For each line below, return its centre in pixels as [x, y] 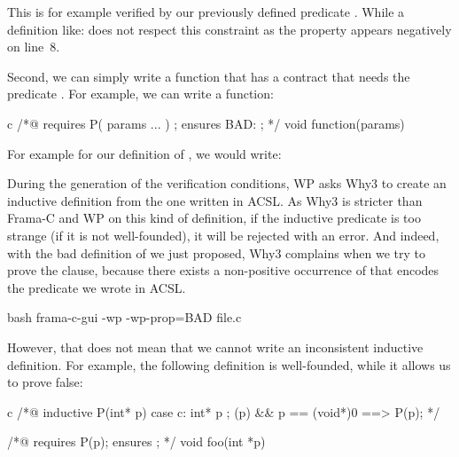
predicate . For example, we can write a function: [140, 94]
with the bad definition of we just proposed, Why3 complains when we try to [217, 252]
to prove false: [45, 382]
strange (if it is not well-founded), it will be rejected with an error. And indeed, [223, 235]
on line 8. [34, 47]
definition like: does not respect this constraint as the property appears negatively [229, 29]
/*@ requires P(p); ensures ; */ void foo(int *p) [136, 441]
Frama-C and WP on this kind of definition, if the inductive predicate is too [214, 218]
